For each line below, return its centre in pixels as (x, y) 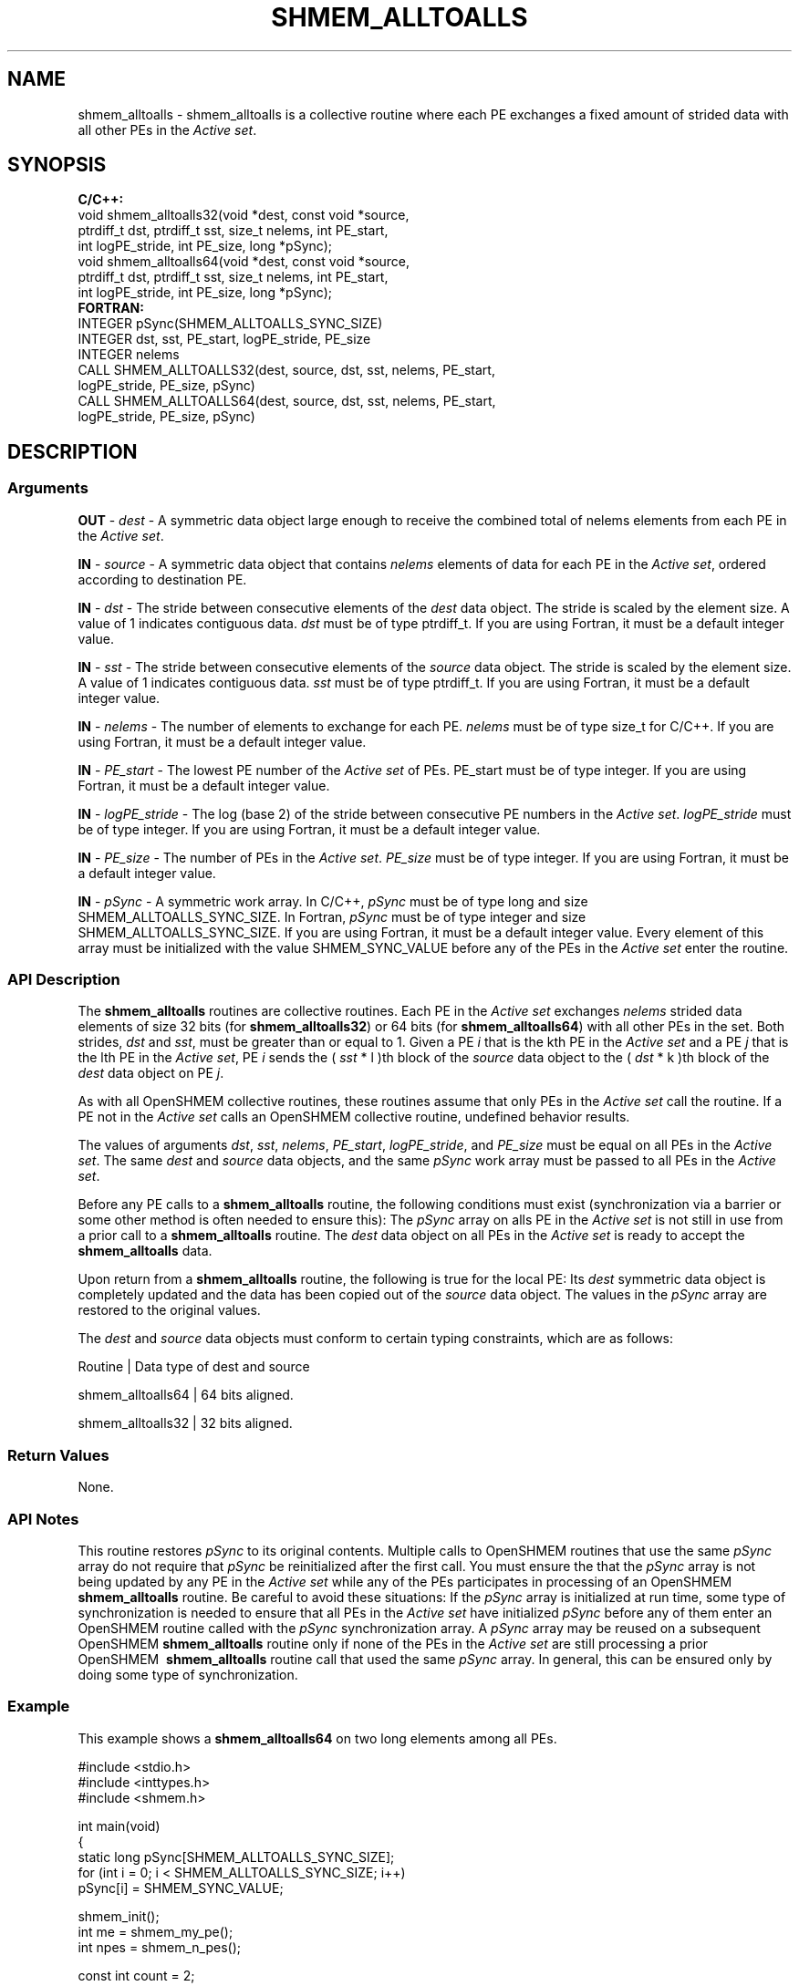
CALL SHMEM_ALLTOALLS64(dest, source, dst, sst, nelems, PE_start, (287, 401)
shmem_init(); (119, 1916)
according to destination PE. (162, 579)
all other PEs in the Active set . (167, 129)
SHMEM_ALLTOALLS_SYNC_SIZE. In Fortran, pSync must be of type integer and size (332, 916)
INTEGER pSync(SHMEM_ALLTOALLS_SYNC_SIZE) (230, 324)
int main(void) (119, 1826)
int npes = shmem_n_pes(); (160, 1947)
